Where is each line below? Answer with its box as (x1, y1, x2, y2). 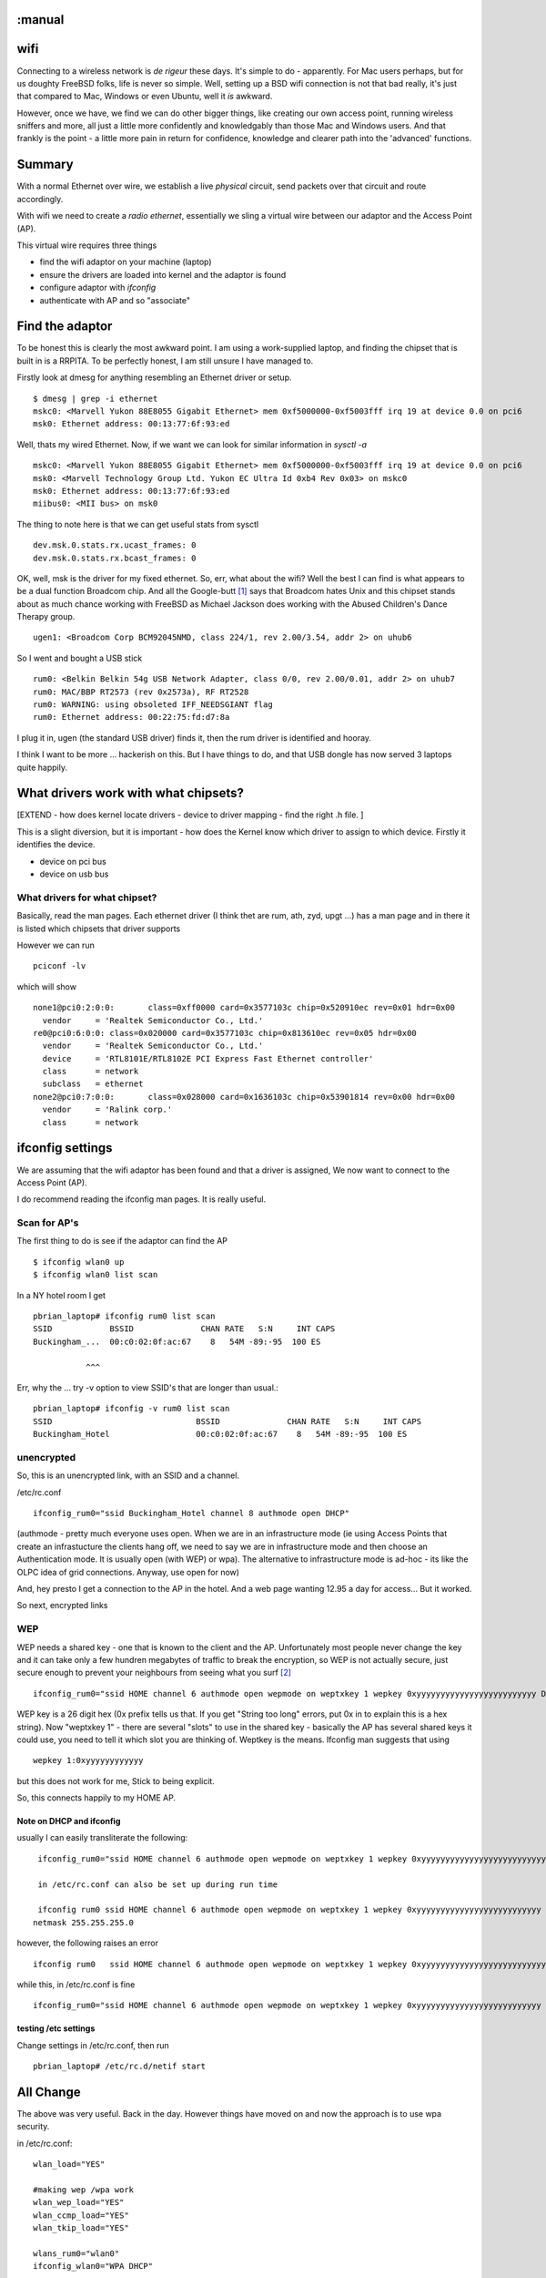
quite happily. (16, 762, 68, 773)
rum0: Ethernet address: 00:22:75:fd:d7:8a (33, 712, 230, 723)
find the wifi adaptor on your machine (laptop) (39, 256, 213, 268)
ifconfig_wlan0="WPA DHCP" (33, 2261, 154, 2272)
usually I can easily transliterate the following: (16, 1832, 188, 1843)
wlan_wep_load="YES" (33, 2197, 125, 2208)
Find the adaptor (16, 319, 113, 334)
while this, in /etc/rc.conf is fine (16, 1979, 136, 1990)
